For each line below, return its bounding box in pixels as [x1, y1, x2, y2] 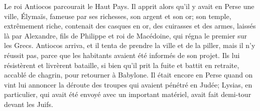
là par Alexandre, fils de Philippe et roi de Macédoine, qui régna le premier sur [4, 30, 247, 40]
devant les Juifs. [4, 98, 53, 109]
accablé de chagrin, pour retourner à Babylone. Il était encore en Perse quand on [4, 69, 253, 80]
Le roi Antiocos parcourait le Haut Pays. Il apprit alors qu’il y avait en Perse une [4, 1, 254, 11]
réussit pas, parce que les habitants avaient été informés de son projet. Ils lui [4, 49, 240, 60]
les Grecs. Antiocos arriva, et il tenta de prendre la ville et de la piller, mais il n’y [4, 40, 255, 50]
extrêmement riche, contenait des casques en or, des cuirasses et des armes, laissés [4, 20, 256, 31]
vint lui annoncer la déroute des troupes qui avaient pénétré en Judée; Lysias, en [4, 79, 252, 89]
